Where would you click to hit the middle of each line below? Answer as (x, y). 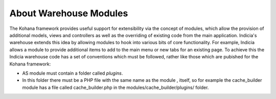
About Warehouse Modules (69, 13)
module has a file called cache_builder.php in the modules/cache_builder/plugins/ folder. (116, 87)
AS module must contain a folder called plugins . (73, 73)
